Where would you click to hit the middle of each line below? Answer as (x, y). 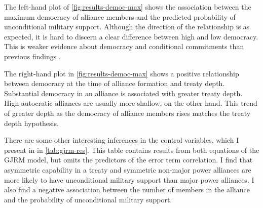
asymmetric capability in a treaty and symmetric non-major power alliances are (128, 169)
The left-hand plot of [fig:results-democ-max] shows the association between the (128, 7)
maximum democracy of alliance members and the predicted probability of (120, 16)
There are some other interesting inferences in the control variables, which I (122, 140)
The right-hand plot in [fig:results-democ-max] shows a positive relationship (122, 73)
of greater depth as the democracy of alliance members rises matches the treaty (127, 113)
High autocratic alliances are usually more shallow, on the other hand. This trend (131, 103)
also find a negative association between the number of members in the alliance (127, 190)
